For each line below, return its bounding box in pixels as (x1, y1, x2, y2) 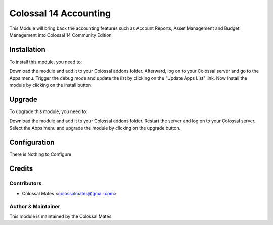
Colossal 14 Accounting (9, 8, 111, 19)
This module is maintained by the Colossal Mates (9, 213, 112, 219)
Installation (9, 45, 45, 54)
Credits (9, 164, 33, 173)
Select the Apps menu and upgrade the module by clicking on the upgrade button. (9, 125, 181, 131)
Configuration (9, 138, 55, 146)
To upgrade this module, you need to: (9, 108, 88, 115)
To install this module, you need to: (9, 59, 82, 65)
